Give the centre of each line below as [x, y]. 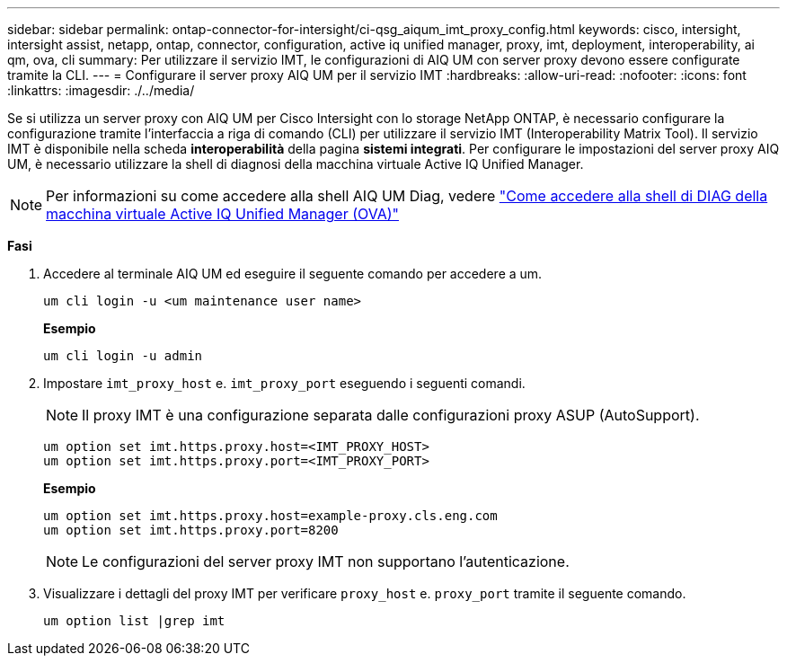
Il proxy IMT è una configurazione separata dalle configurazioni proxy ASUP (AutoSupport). [391, 415]
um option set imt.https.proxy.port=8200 [191, 530]
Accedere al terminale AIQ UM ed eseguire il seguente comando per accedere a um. [293, 274]
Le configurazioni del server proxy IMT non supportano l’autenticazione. [326, 561]
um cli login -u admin [123, 356]
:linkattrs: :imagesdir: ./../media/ [101, 90]
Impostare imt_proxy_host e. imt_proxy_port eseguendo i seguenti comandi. [284, 383]
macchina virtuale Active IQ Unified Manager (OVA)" [222, 214]
